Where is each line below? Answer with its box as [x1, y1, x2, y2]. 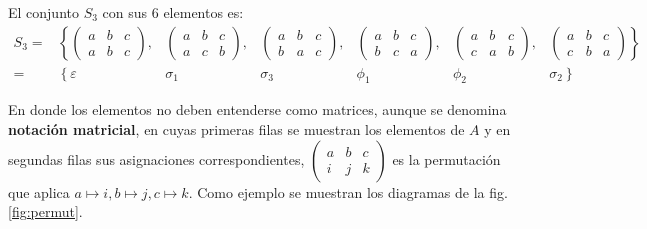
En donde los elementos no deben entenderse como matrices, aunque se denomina [8, 99, 507, 120]
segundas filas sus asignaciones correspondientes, [8, 148, 305, 169]
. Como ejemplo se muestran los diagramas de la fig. [188, 181, 508, 202]
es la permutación [392, 148, 501, 169]
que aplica [8, 181, 70, 202]
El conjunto [8, 2, 79, 22]
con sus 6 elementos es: [102, 2, 244, 22]
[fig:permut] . [8, 201, 83, 222]
